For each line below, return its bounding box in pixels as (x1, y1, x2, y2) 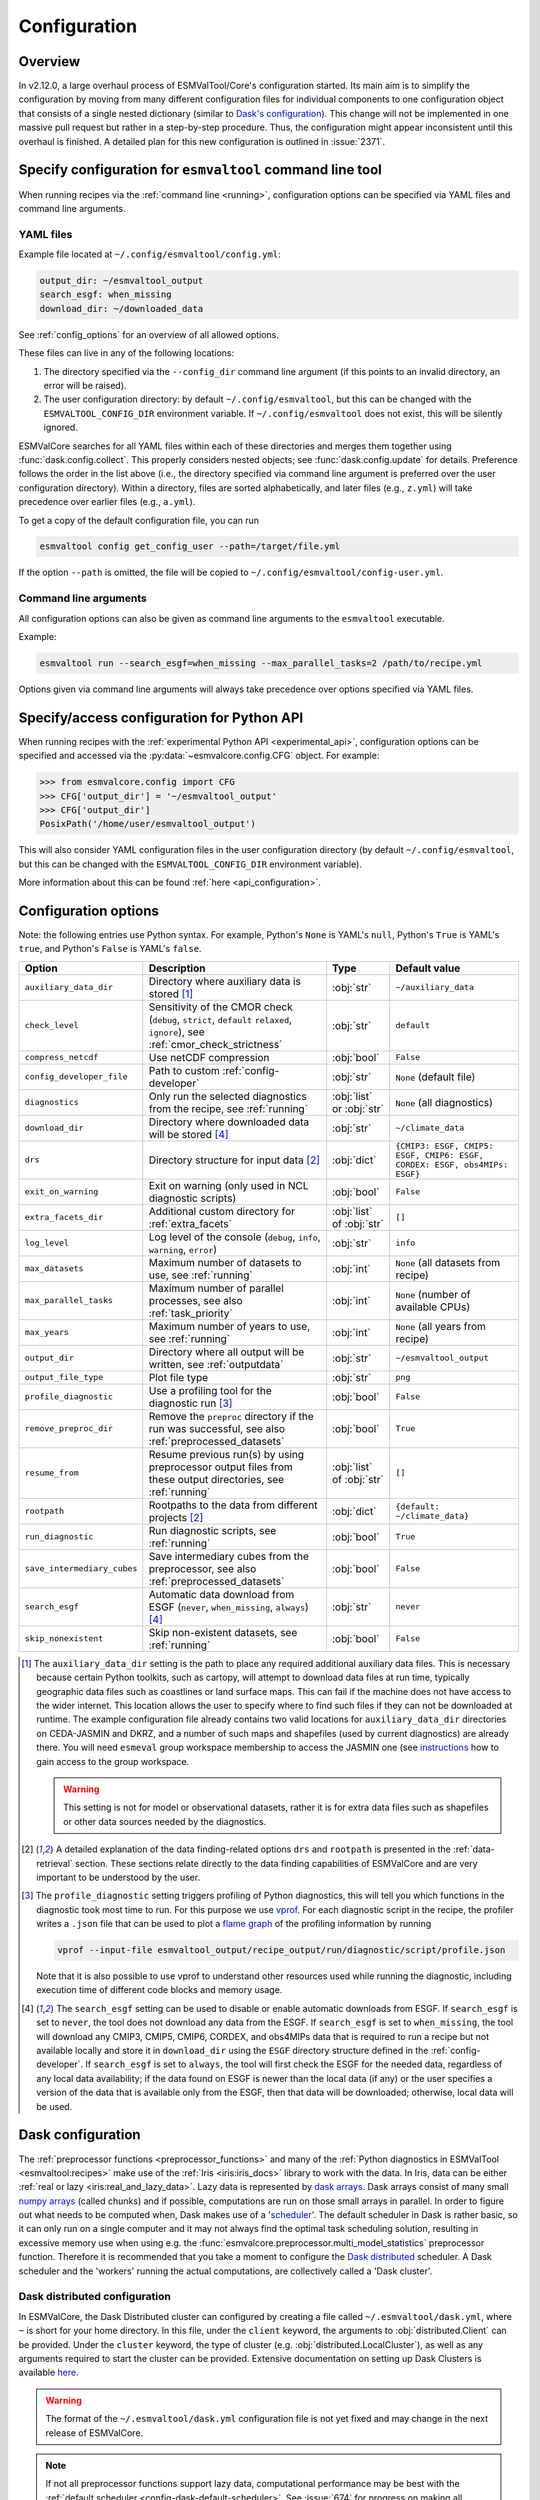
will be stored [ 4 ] (148, 1127, 229, 1141)
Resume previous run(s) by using (148, 1447, 305, 1461)
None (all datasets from (395, 1255, 501, 1269)
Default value (395, 961, 461, 975)
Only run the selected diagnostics (148, 1089, 307, 1103)
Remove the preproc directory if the (148, 1409, 314, 1423)
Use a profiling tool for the (148, 1383, 272, 1397)
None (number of (395, 1287, 471, 1301)
